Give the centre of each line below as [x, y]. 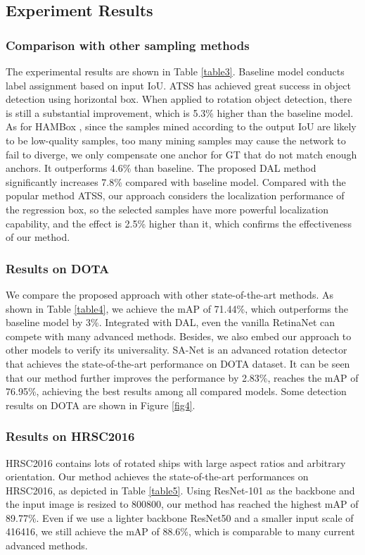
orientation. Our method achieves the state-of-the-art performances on [157, 476]
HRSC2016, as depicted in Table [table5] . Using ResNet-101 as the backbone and [180, 490]
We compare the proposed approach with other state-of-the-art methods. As [169, 294]
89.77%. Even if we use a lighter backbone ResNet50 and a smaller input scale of [180, 517]
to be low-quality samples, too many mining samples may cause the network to [176, 140]
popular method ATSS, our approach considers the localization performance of [175, 195]
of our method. [38, 237]
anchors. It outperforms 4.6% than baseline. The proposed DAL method [161, 168]
